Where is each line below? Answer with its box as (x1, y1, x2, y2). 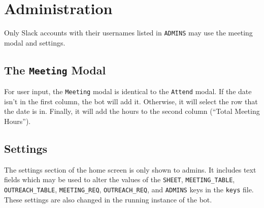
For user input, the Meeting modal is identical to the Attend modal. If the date (4, 86, 252, 97)
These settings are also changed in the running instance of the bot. (4, 194, 212, 204)
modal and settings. (4, 37, 65, 48)
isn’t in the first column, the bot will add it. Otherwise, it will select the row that (4, 96, 258, 106)
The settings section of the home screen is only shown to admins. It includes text (4, 164, 256, 175)
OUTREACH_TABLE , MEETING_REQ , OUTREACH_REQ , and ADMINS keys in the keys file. (4, 184, 254, 195)
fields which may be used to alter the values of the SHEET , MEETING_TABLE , (4, 174, 235, 185)
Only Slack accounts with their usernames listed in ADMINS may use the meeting (4, 27, 253, 38)
